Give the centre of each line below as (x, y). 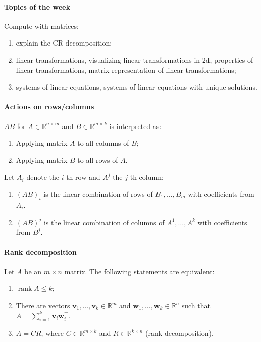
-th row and (82, 177)
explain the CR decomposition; (64, 43)
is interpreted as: (135, 126)
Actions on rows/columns (49, 106)
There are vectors (43, 305)
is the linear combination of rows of (98, 194)
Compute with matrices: (41, 26)
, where (52, 333)
